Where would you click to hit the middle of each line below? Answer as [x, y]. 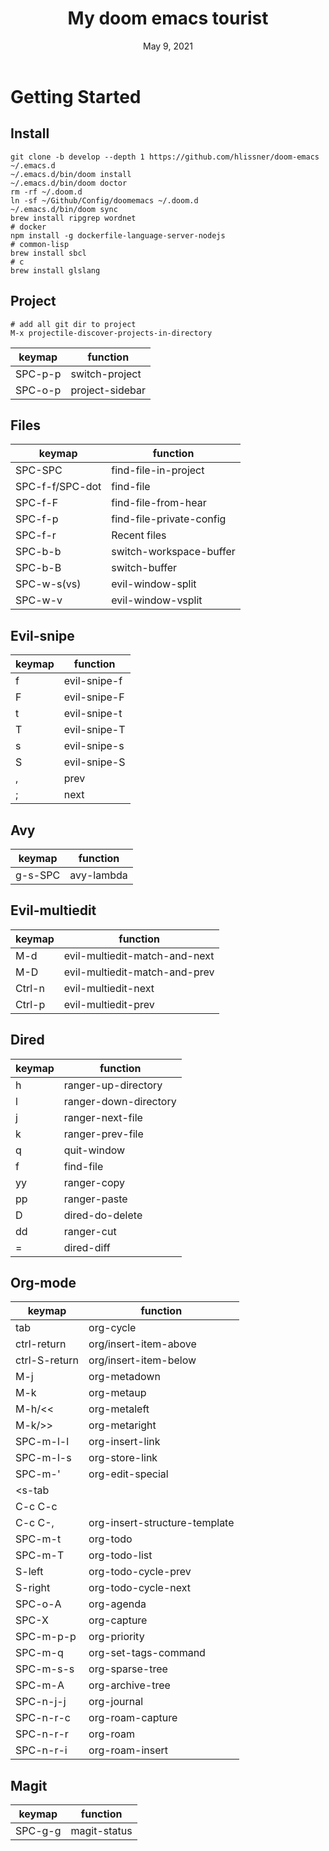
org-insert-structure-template [161, 1523]
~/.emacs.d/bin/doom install [71, 174]
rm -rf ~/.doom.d [46, 192]
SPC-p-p [38, 374]
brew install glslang [55, 270]
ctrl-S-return [47, 1360]
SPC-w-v [39, 600]
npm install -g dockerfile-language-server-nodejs [118, 235]
